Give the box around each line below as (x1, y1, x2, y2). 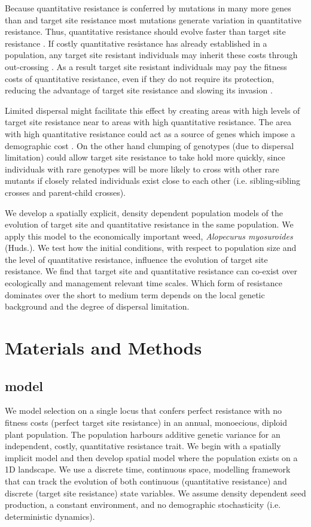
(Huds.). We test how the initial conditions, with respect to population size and (5, 241, 297, 254)
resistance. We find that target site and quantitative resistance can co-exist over (5, 265, 298, 277)
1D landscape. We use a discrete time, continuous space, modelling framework (5, 463, 291, 475)
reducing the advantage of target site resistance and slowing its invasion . (5, 84, 273, 96)
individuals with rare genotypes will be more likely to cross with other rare (5, 162, 279, 175)
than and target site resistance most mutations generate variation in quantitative (5, 13, 301, 26)
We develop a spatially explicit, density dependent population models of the (5, 206, 283, 219)
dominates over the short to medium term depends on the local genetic (5, 288, 265, 301)
